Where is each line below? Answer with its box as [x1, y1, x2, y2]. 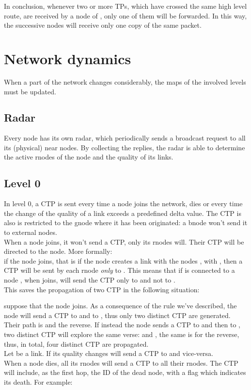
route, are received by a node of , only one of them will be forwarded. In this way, [4, 10, 247, 20]
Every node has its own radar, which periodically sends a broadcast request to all [4, 133, 246, 143]
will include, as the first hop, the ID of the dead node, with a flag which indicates [4, 367, 246, 377]
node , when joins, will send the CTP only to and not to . [4, 275, 175, 285]
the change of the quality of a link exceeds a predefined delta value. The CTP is [4, 208, 241, 218]
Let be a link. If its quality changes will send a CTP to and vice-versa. [4, 348, 213, 358]
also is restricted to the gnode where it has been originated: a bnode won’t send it [4, 217, 248, 228]
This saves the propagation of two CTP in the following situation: [4, 284, 200, 294]
